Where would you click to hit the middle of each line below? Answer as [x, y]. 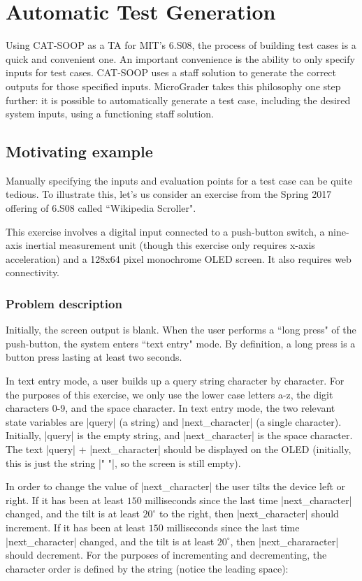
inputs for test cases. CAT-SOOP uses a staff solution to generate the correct [171, 72]
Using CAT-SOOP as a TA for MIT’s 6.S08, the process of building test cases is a [181, 45]
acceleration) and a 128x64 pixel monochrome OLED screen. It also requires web [179, 258]
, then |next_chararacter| [284, 541]
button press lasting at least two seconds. [94, 357]
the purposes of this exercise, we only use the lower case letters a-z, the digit [169, 394]
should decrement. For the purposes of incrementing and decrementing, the [166, 555]
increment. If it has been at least [76, 527]
